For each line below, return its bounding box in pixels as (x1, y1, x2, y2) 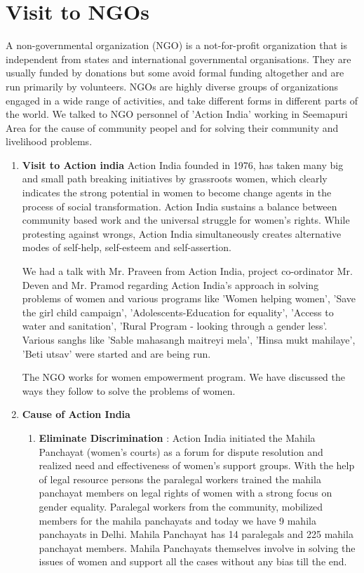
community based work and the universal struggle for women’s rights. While (22, 213, 350, 227)
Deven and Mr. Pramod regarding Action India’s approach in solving (22, 277, 319, 292)
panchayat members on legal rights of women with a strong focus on (39, 485, 332, 500)
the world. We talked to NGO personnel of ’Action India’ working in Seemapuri (6, 107, 348, 121)
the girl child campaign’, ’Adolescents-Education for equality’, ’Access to (22, 304, 334, 319)
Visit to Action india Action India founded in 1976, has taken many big (22, 157, 344, 172)
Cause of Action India (22, 407, 130, 422)
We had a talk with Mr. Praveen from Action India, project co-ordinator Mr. (22, 264, 353, 278)
